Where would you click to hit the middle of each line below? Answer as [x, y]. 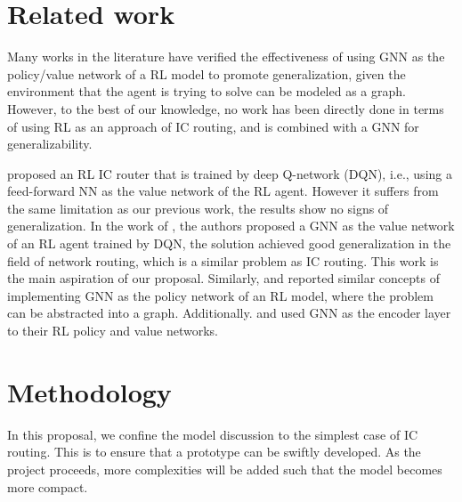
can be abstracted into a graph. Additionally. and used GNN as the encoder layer [229, 313]
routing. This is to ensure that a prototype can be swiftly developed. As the [214, 452]
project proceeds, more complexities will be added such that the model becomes [225, 469]
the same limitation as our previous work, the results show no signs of [198, 208]
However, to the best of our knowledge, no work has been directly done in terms [226, 108]
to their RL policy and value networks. [113, 331]
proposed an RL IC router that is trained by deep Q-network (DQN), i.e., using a [230, 173]
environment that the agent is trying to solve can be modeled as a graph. [207, 91]
